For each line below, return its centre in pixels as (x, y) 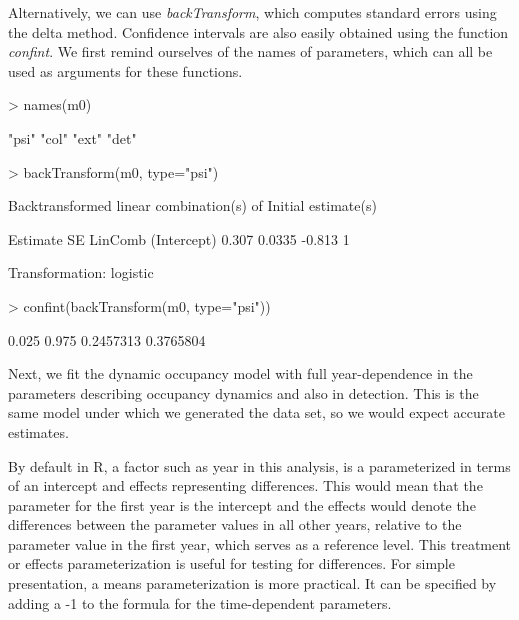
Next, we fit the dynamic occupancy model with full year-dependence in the (240, 373)
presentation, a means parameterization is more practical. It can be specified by (252, 583)
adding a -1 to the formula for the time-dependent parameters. (200, 602)
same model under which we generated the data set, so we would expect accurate (256, 412)
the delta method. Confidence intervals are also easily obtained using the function (258, 31)
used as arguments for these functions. (125, 70)
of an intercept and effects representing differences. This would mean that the (245, 485)
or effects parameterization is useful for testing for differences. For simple (231, 563)
